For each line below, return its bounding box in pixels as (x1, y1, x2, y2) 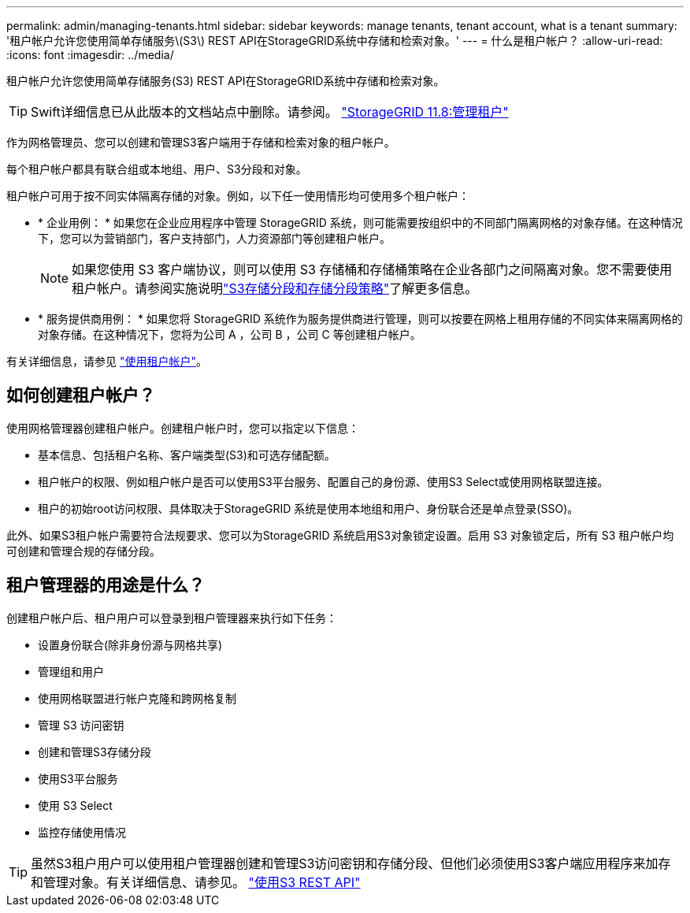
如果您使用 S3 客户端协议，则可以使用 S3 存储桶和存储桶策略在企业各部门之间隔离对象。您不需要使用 (72, 262, 673, 277)
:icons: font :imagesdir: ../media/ (6, 48, 174, 61)
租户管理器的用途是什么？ (6, 575, 205, 596)
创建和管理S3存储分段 (38, 744, 151, 759)
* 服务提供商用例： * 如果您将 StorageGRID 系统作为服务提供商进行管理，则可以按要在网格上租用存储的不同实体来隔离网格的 (38, 312, 683, 325)
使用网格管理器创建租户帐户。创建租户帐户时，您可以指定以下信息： (6, 421, 359, 435)
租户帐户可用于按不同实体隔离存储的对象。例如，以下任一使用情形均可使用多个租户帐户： (6, 189, 469, 202)
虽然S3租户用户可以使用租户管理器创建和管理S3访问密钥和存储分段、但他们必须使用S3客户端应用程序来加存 (31, 855, 671, 871)
